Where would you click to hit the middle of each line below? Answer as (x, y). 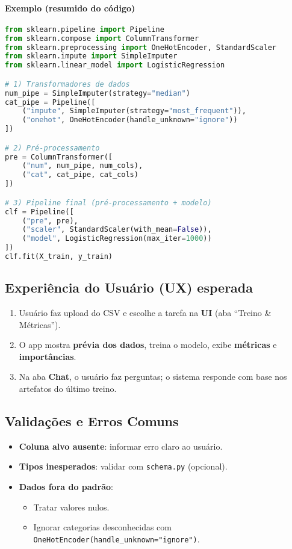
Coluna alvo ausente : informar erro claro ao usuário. (121, 446)
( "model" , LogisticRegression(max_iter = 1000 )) (117, 239)
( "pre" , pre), (50, 221)
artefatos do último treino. (68, 389)
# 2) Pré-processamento (52, 148)
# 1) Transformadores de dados (67, 84)
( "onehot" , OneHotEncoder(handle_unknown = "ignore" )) (130, 120)
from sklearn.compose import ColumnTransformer (102, 38)
